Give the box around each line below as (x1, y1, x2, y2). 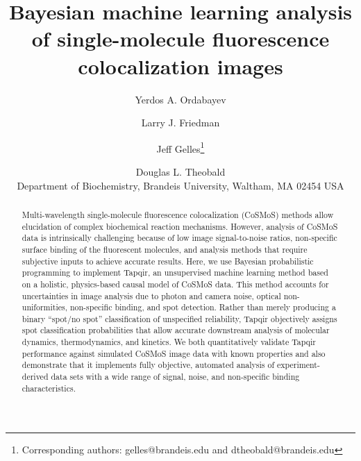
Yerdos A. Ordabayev (135, 92, 226, 106)
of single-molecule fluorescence (31, 24, 330, 53)
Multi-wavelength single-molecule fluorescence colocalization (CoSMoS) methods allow (22, 208, 334, 220)
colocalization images (78, 51, 283, 80)
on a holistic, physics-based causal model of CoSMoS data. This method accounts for (22, 278, 329, 290)
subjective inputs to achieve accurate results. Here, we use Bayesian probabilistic (22, 255, 314, 267)
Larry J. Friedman (141, 115, 220, 130)
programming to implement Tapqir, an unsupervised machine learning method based (22, 267, 328, 278)
